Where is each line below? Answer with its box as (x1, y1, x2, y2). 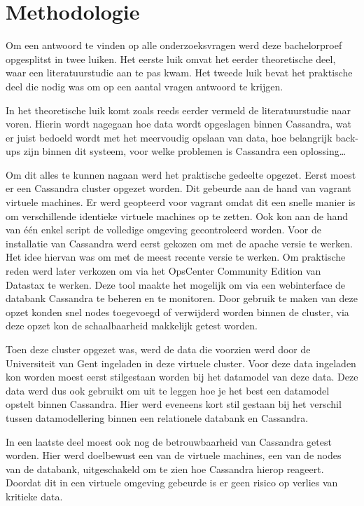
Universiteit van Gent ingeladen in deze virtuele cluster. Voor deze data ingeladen (6, 355, 356, 370)
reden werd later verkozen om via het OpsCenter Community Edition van (6, 264, 321, 278)
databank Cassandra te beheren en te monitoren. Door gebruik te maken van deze (6, 291, 358, 306)
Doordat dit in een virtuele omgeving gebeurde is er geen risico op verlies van (6, 475, 338, 490)
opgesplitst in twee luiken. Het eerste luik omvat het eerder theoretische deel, (6, 51, 336, 66)
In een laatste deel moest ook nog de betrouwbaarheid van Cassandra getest (6, 434, 332, 449)
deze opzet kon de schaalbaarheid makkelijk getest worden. (6, 318, 258, 333)
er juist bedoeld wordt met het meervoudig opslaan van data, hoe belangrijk (6, 130, 332, 144)
